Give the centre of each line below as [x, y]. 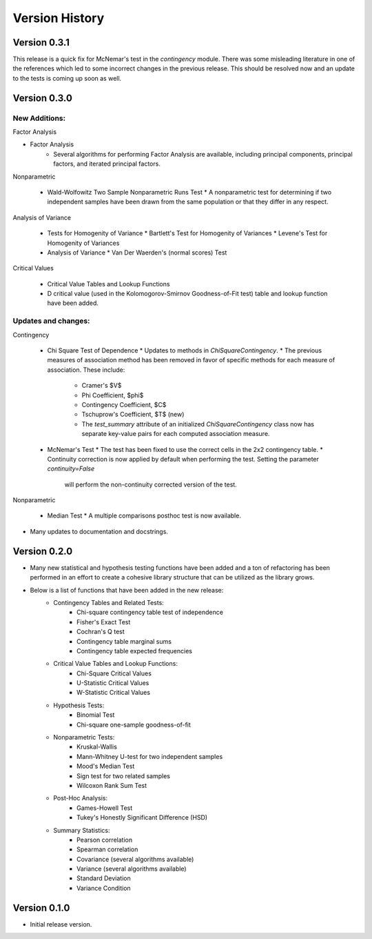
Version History [59, 18]
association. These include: [86, 370]
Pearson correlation [105, 840]
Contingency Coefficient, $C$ [124, 404]
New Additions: [39, 118]
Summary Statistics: [82, 830]
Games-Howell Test [105, 808]
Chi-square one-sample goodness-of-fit [134, 724]
